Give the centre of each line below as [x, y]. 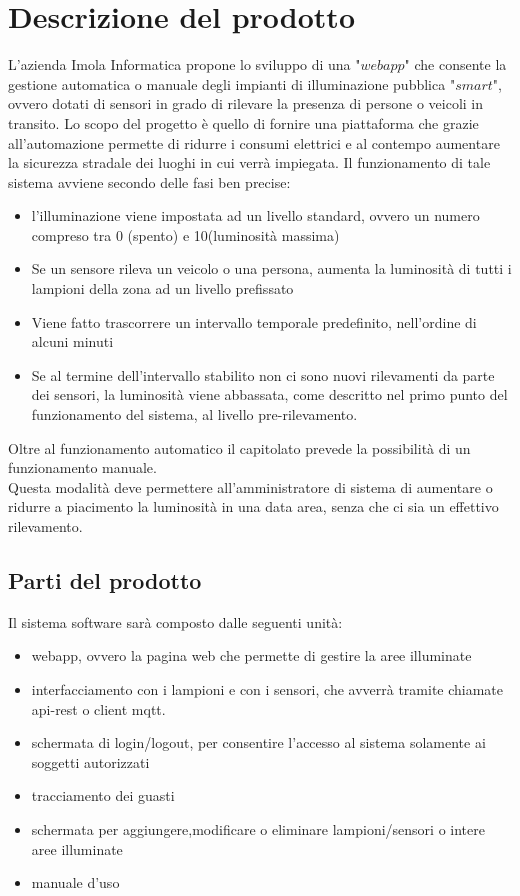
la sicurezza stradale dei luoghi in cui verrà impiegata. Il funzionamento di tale [249, 162]
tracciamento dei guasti [103, 795]
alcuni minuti [72, 341]
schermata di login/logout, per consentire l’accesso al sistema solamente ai [258, 742]
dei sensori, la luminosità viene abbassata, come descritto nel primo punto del [269, 394]
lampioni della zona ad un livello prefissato [162, 288]
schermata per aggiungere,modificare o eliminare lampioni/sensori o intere [258, 828]
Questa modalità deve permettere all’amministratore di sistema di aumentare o [250, 486]
